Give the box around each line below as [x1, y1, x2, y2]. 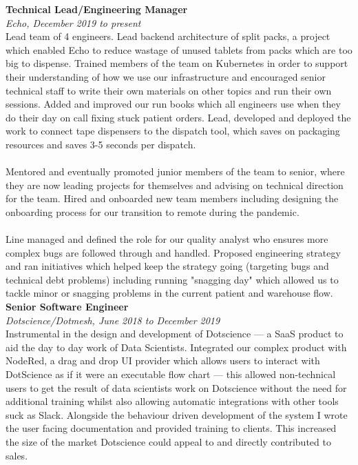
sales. [6, 448, 28, 462]
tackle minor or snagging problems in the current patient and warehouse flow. [6, 286, 333, 300]
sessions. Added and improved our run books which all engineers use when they [6, 97, 341, 111]
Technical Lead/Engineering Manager [6, 2, 188, 16]
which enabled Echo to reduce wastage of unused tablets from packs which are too [6, 42, 352, 57]
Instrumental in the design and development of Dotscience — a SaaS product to [6, 326, 344, 341]
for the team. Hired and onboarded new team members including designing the [6, 191, 339, 206]
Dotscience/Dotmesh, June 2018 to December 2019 [6, 313, 220, 327]
